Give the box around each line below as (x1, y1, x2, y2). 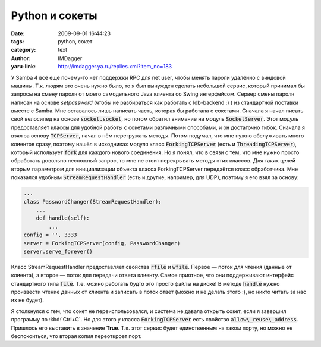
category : (11, 46, 36, 54)
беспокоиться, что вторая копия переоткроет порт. (11, 333, 142, 340)
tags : (11, 37, 24, 45)
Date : (11, 30, 25, 37)
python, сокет (58, 37, 93, 45)
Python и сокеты (11, 9, 97, 22)
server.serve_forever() (23, 248, 93, 255)
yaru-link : (11, 63, 36, 70)
